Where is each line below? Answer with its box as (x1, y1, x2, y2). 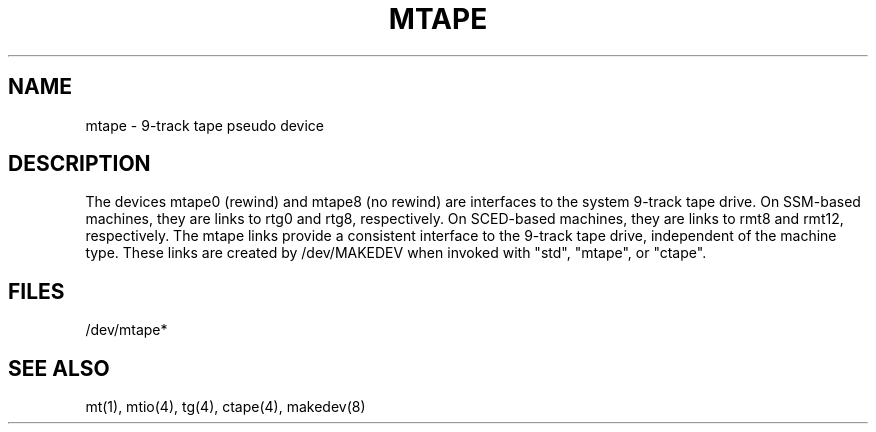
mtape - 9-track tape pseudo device (85, 116, 325, 134)
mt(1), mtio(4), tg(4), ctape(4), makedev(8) (85, 398, 366, 416)
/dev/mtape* (85, 321, 168, 339)
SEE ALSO (8, 355, 110, 381)
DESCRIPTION (8, 151, 151, 177)
